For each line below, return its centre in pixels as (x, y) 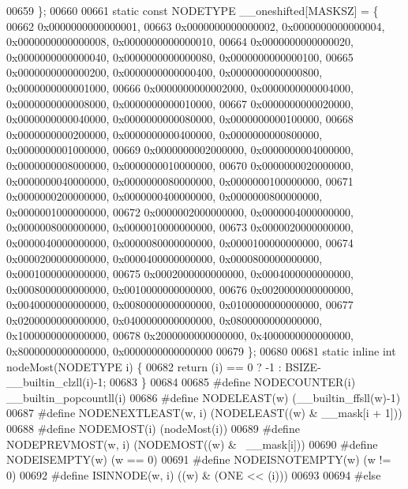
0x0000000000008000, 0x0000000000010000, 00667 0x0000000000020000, (180, 103)
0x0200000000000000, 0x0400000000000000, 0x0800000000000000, (165, 320)
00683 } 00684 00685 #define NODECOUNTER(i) (233, 382)
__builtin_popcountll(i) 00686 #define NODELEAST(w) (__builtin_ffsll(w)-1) (204, 397)
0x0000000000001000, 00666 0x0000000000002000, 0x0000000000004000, (180, 87)
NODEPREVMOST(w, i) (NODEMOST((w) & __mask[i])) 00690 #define (192, 444)
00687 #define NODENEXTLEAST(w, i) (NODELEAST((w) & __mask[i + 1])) (204, 413)
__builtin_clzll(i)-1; (56, 382)
